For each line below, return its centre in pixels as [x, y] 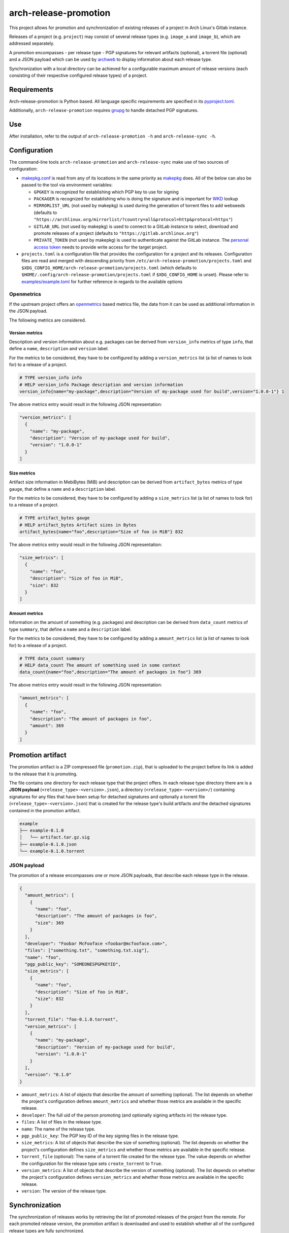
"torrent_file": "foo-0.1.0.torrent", [71, 1019]
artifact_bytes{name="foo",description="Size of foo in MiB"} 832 [101, 532]
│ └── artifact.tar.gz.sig [55, 837]
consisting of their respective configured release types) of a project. [78, 75]
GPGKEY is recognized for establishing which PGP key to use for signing [106, 192]
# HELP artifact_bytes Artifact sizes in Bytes [78, 525]
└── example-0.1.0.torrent [52, 851]
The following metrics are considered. [48, 320]
